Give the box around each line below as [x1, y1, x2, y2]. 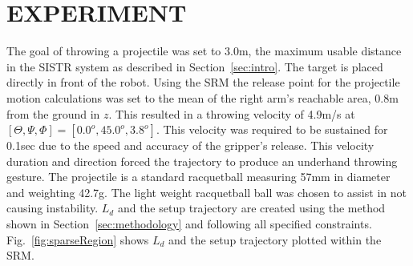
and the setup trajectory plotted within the [168, 231, 382, 248]
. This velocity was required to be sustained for [156, 121, 388, 138]
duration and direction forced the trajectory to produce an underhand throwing [6, 152, 398, 169]
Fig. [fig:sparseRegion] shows [6, 231, 149, 248]
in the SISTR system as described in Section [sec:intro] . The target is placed [6, 58, 383, 75]
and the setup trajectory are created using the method [117, 199, 386, 216]
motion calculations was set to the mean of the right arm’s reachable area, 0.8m [6, 89, 399, 106]
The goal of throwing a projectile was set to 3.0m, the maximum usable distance [6, 42, 402, 59]
